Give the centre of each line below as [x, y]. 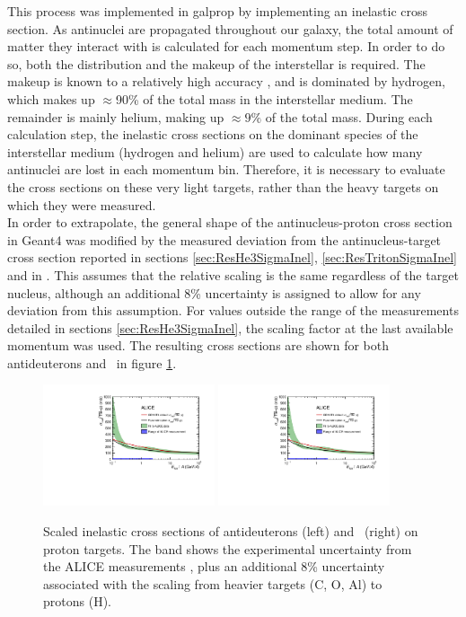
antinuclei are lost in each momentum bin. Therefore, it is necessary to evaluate [226, 169]
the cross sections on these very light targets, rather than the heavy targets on [223, 186]
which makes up [51, 98]
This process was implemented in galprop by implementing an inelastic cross [218, 11]
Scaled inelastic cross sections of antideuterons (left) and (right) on [231, 530]
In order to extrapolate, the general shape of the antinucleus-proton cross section [230, 222]
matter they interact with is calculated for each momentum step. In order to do [226, 46]
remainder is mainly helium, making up [116, 116]
